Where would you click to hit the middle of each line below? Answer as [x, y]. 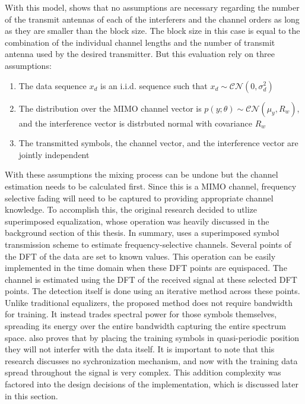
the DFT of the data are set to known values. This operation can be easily [140, 256]
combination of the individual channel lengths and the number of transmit [140, 42]
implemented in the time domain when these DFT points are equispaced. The [146, 268]
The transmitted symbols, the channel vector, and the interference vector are [158, 143]
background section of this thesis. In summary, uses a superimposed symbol [142, 233]
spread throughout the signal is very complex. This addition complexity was [143, 372]
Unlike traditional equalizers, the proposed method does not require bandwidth [149, 302]
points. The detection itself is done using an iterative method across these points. [152, 291]
